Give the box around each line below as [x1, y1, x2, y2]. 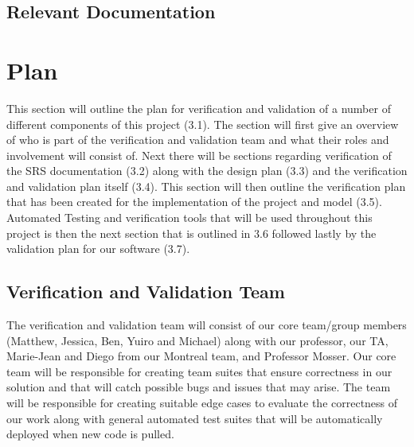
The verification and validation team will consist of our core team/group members [6, 317, 407, 333]
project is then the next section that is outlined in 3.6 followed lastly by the [6, 224, 377, 241]
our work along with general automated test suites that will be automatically [6, 410, 383, 426]
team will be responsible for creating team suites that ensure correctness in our [6, 363, 393, 379]
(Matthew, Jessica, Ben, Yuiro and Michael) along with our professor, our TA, [6, 332, 389, 348]
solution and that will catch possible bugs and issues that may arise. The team [6, 379, 391, 395]
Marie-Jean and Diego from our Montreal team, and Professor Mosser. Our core [6, 348, 396, 364]
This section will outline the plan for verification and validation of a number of [6, 99, 391, 116]
